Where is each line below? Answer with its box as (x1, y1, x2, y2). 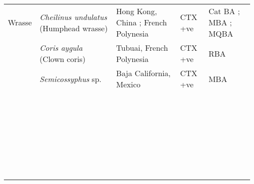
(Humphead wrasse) (40, 22, 108, 34)
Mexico (116, 79, 141, 90)
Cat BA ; (208, 5, 240, 17)
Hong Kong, (116, 5, 157, 17)
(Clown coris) (40, 53, 86, 64)
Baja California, (116, 67, 171, 79)
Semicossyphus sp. (40, 73, 102, 84)
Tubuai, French (116, 42, 168, 53)
